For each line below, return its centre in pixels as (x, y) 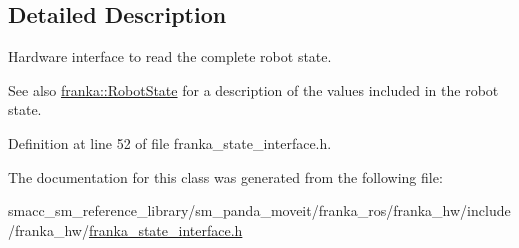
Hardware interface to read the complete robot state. (170, 56)
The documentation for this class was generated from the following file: (225, 176)
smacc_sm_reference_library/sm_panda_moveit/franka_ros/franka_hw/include (259, 210)
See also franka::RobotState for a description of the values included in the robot (253, 89)
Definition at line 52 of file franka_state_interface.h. (170, 142)
